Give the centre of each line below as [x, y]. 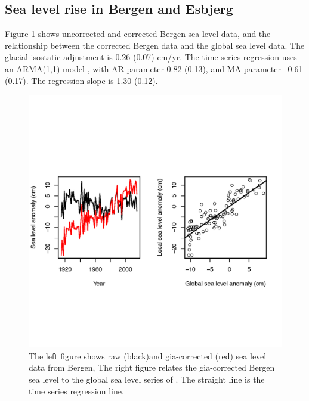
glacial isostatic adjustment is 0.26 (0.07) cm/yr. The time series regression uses [151, 57]
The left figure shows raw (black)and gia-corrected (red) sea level [148, 355]
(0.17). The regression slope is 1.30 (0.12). [81, 80]
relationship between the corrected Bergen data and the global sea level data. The [155, 45]
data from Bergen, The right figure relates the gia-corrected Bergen [152, 367]
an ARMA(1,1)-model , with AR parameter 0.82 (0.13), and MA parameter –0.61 [154, 68]
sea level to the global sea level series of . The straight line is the [147, 379]
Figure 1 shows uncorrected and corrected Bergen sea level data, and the [138, 34]
